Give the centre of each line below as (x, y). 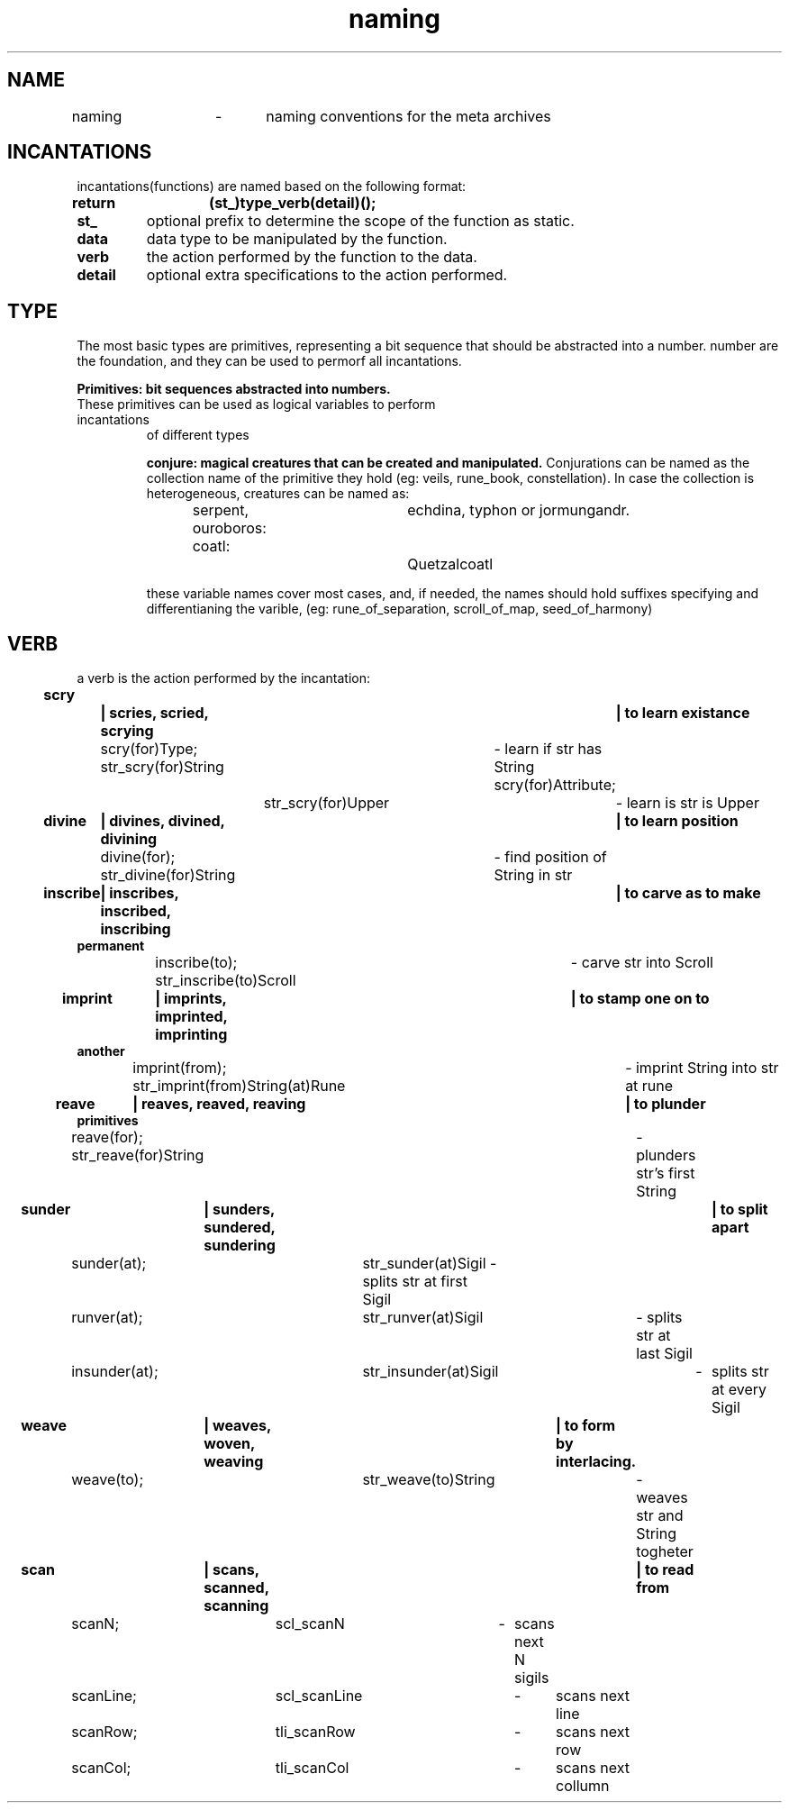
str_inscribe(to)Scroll (226, 981)
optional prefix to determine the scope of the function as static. (360, 221)
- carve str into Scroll (642, 963)
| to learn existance (683, 713)
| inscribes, (140, 893)
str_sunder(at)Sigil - (430, 1264)
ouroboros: (229, 528)
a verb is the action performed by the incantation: (224, 678)
